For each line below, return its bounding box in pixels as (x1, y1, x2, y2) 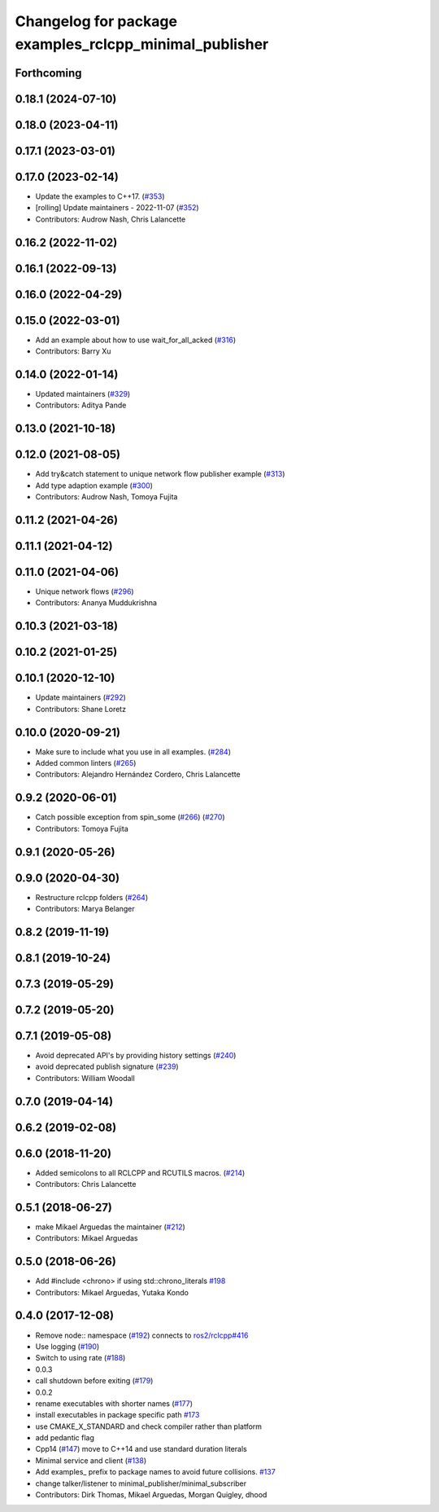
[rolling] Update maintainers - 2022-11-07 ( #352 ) (35, 203, 199, 213)
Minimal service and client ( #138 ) (35, 1455, 147, 1466)
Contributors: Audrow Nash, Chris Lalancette (35, 214, 186, 224)
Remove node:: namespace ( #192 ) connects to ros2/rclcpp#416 (35, 1330, 249, 1340)
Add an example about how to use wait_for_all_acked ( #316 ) (35, 335, 236, 345)
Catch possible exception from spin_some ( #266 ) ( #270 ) (35, 812, 225, 822)
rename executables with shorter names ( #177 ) (35, 1398, 193, 1409)
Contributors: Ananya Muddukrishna (35, 598, 158, 608)
